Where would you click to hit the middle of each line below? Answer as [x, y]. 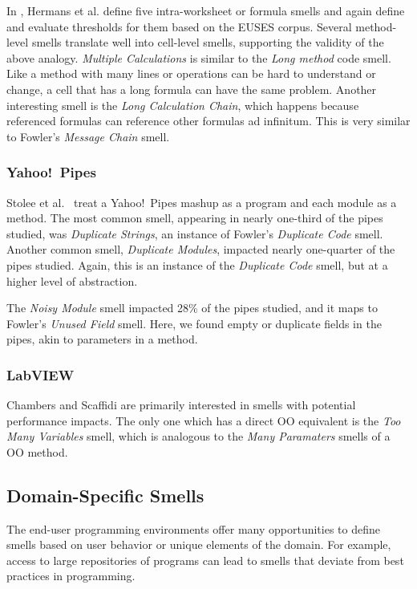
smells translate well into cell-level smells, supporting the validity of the [208, 42]
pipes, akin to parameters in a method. [102, 339]
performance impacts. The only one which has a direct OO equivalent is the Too [204, 420]
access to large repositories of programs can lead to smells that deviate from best [205, 560]
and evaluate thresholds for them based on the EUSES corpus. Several [179, 26]
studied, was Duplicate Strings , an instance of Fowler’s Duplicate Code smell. [195, 233]
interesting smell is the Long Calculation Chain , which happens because [183, 105]
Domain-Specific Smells [105, 495]
